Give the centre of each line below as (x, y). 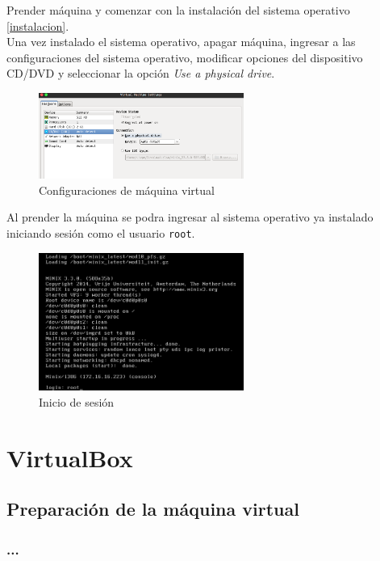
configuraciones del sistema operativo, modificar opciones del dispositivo (185, 57)
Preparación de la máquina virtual (153, 509)
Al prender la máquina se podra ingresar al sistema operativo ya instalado (190, 217)
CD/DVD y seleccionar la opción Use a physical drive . (141, 73)
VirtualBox (70, 457)
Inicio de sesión (77, 401)
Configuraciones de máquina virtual (127, 190)
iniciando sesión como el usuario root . (101, 232)
